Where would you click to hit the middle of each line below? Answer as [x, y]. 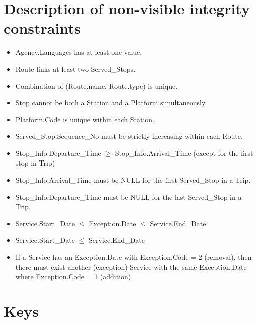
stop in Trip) [35, 163]
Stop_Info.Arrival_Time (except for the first [184, 153]
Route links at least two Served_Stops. [75, 68]
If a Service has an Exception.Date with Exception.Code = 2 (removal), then [134, 257]
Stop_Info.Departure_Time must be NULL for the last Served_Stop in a [128, 196]
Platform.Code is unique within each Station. [85, 119]
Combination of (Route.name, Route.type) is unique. [96, 86]
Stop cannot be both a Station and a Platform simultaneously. [111, 103]
